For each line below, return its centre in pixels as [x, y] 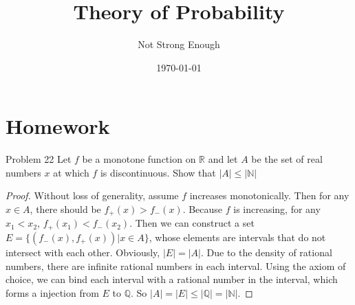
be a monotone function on [139, 159]
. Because [203, 209]
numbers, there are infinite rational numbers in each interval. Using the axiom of [176, 266]
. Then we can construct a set [192, 223]
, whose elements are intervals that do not [237, 237]
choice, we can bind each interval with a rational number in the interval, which [172, 279]
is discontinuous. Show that [158, 172]
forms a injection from [52, 292]
